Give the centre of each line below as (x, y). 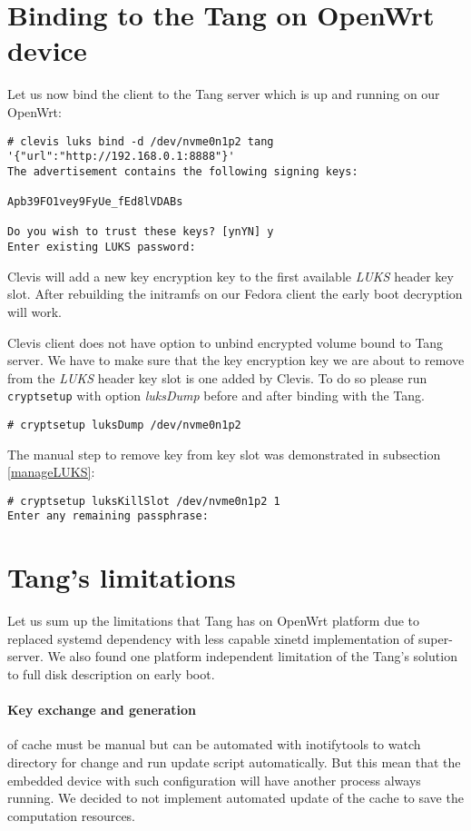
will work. (34, 311)
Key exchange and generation (102, 710)
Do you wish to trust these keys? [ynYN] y (141, 232)
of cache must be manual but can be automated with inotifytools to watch (214, 744)
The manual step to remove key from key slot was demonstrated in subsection (224, 454)
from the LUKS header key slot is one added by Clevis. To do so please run (217, 377)
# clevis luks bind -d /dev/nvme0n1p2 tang (141, 141)
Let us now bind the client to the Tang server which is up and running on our (224, 94)
